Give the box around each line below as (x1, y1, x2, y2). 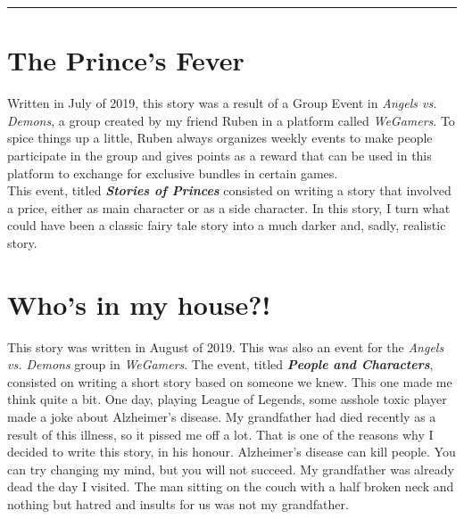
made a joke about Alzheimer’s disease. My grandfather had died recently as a (7, 407, 436, 425)
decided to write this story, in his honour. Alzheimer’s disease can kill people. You (7, 442, 456, 461)
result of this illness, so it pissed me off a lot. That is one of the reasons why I (7, 424, 434, 443)
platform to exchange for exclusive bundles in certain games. (7, 163, 338, 182)
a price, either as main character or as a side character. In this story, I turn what (7, 198, 451, 217)
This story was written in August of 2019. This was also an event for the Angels (7, 337, 444, 356)
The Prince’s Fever (7, 42, 244, 78)
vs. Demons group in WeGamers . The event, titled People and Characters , (7, 355, 434, 374)
